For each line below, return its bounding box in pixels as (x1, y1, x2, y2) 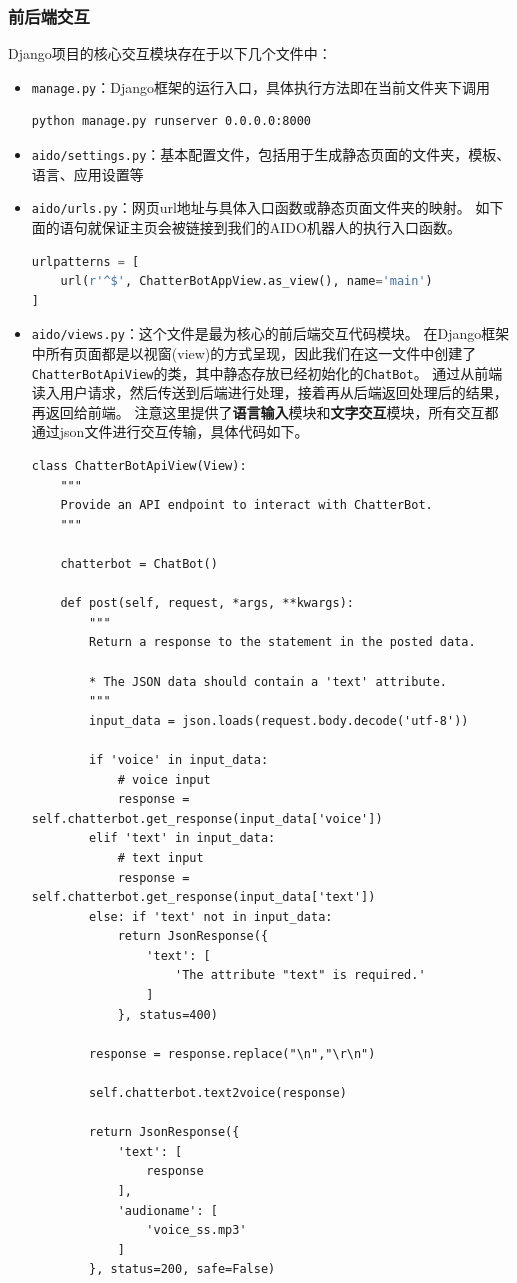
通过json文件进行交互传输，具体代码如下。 (31, 421, 309, 442)
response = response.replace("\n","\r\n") (89, 1046, 376, 1061)
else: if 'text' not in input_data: (89, 909, 333, 924)
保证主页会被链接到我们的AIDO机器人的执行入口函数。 (101, 216, 461, 237)
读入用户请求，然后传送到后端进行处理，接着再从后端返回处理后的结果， (31, 382, 508, 403)
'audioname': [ (117, 1203, 218, 1218)
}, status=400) (117, 1007, 218, 1022)
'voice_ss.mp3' (146, 1223, 247, 1238)
